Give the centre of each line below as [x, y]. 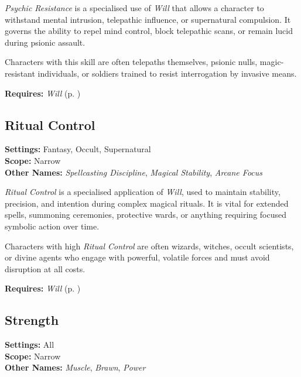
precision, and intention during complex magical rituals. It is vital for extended [147, 203]
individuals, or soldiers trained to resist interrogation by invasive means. [167, 73]
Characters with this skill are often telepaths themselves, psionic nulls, [131, 62]
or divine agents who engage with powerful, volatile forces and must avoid [137, 257]
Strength [32, 320]
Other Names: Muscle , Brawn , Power [75, 367]
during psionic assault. [45, 42]
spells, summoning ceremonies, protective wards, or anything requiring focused [146, 215]
